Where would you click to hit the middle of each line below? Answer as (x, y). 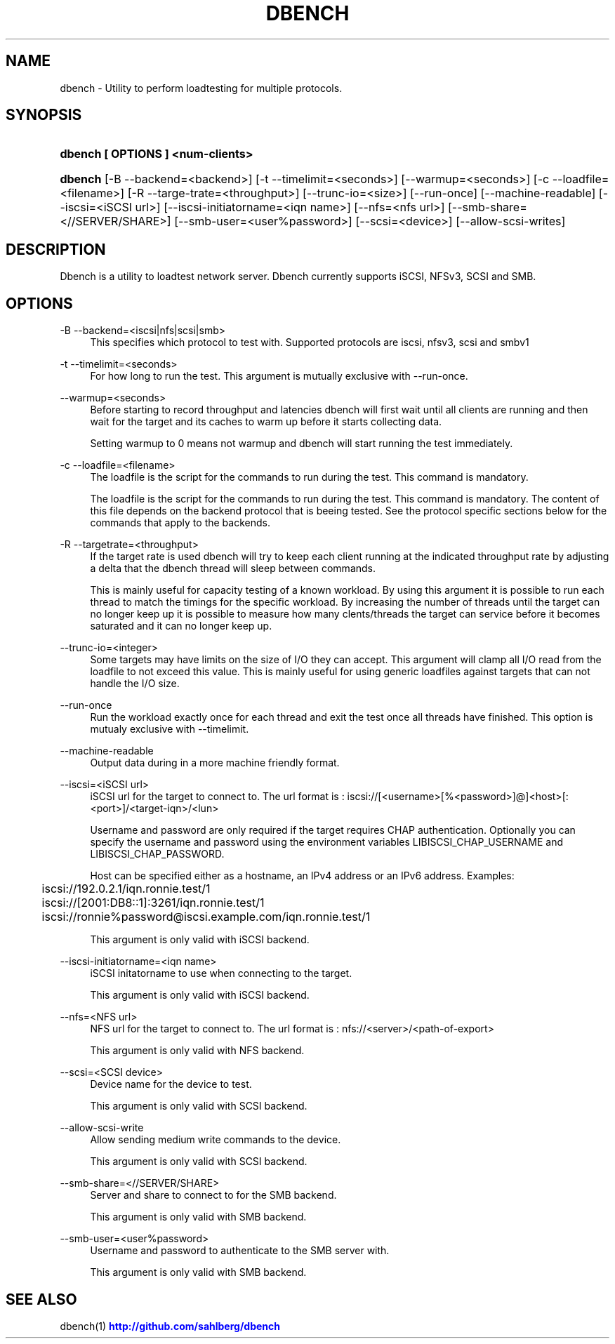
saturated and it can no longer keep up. (181, 626)
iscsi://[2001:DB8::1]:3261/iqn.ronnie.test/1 (153, 903)
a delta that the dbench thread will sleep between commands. (233, 568)
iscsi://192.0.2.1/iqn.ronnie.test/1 (126, 889)
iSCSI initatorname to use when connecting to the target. (221, 973)
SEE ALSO (41, 1299)
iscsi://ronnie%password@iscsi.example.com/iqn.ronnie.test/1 (206, 917)
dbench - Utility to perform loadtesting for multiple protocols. (201, 88)
